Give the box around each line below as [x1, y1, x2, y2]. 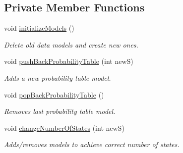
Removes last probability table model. [4, 106, 116, 116]
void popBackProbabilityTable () [4, 89, 104, 100]
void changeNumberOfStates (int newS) [4, 122, 124, 133]
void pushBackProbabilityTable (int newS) [4, 56, 133, 66]
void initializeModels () [4, 23, 74, 33]
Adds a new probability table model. [4, 72, 111, 83]
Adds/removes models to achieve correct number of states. [4, 139, 180, 150]
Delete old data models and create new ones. [4, 39, 138, 50]
